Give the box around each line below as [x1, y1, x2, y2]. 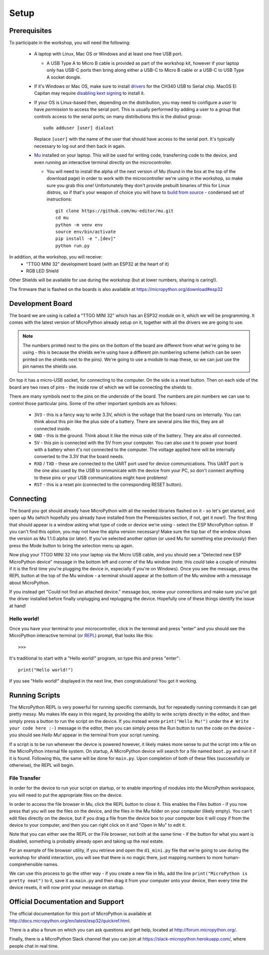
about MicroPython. [9, 579, 50, 586]
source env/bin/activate [55, 229, 116, 235]
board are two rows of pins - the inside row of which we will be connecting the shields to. [9, 384, 193, 390]
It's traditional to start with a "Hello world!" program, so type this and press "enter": [9, 655, 180, 661]
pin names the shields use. [22, 363, 78, 369]
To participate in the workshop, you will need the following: [9, 40, 131, 46]
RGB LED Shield [26, 268, 59, 274]
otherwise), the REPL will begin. [9, 762, 74, 768]
